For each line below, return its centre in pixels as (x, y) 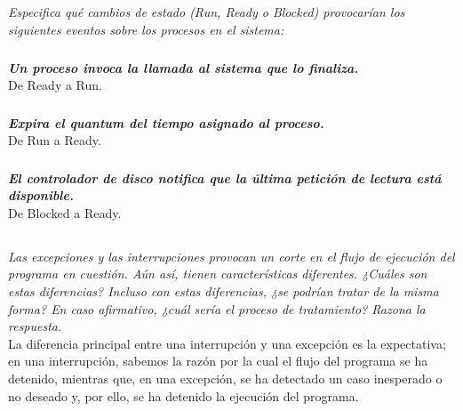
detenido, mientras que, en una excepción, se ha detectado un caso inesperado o (225, 379)
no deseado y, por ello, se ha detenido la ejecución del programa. (184, 395)
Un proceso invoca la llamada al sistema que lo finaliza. (184, 67)
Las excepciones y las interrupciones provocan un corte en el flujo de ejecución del (231, 256)
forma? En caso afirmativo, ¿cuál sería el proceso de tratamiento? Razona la (217, 308)
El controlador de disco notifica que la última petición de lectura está (225, 177)
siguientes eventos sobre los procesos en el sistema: (146, 29)
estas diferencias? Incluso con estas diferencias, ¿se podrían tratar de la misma (224, 291)
